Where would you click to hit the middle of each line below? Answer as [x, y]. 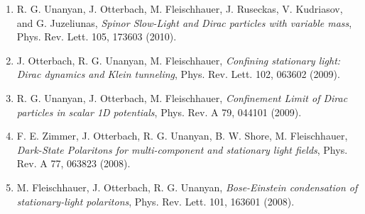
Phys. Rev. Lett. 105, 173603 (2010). [97, 36]
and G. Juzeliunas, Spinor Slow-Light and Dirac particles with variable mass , [184, 22]
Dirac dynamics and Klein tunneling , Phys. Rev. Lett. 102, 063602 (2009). [178, 74]
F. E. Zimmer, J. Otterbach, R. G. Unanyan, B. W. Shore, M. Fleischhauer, [182, 136]
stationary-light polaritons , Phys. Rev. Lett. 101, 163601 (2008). [156, 201]
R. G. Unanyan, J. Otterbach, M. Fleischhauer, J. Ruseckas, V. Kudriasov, [180, 9]
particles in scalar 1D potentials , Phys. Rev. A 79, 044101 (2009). [159, 112]
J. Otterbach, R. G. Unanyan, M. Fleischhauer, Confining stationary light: [179, 60]
